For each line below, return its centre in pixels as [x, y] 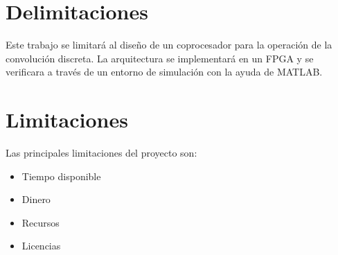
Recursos [41, 222]
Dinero [36, 199]
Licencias [41, 246]
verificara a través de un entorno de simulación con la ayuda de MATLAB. [164, 72]
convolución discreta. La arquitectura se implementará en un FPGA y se [160, 58]
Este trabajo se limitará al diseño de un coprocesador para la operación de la [169, 45]
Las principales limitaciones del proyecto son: [101, 153]
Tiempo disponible [61, 176]
